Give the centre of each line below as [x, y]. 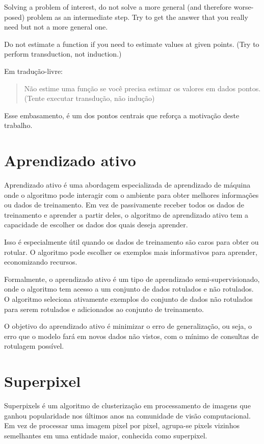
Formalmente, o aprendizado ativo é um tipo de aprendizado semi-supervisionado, [132, 279]
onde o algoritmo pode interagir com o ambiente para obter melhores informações [131, 194]
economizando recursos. [41, 262]
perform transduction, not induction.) [63, 54]
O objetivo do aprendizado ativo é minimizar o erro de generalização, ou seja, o [128, 326]
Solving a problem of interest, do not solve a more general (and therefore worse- [129, 7]
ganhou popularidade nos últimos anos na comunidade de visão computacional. [127, 415]
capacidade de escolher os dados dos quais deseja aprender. [96, 225]
